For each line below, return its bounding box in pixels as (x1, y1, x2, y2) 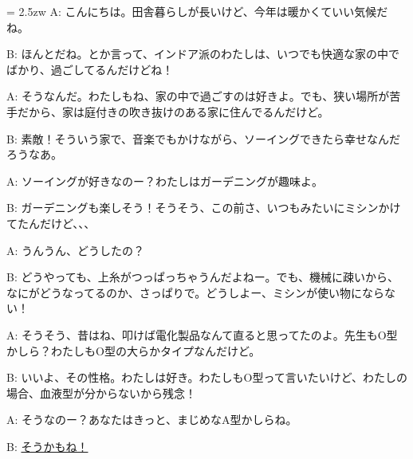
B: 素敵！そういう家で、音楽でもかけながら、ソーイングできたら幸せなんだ (6, 130, 400, 147)
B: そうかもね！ (6, 437, 88, 454)
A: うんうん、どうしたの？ (6, 241, 145, 258)
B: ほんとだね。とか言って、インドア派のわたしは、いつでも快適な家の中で (6, 45, 400, 62)
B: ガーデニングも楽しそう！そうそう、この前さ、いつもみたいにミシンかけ (6, 199, 401, 216)
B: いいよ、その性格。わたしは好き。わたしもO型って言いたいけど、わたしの (6, 369, 407, 386)
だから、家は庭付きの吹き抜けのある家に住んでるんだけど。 (17, 103, 329, 120)
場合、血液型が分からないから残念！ (6, 384, 196, 401)
